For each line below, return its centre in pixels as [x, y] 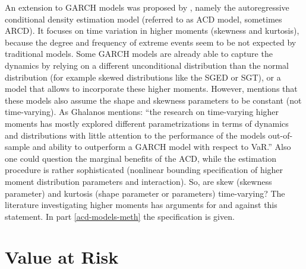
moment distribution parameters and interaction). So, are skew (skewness [138, 181]
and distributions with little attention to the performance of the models [135, 135]
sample [18, 147]
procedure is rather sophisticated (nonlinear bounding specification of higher [144, 170]
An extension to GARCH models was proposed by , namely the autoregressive [147, 7]
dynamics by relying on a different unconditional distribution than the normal [147, 65]
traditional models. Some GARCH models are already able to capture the [139, 54]
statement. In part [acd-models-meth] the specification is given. [120, 216]
